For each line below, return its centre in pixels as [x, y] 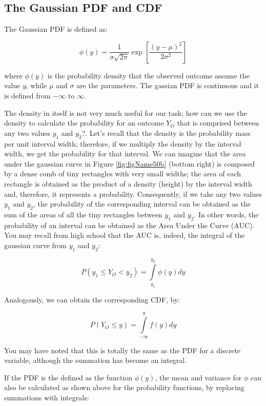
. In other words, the [226, 214]
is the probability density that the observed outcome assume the [148, 75]
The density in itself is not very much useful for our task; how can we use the [126, 113]
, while [37, 85]
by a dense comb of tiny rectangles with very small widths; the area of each [122, 174]
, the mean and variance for [198, 377]
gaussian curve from [35, 245]
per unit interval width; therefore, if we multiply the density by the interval [123, 143]
